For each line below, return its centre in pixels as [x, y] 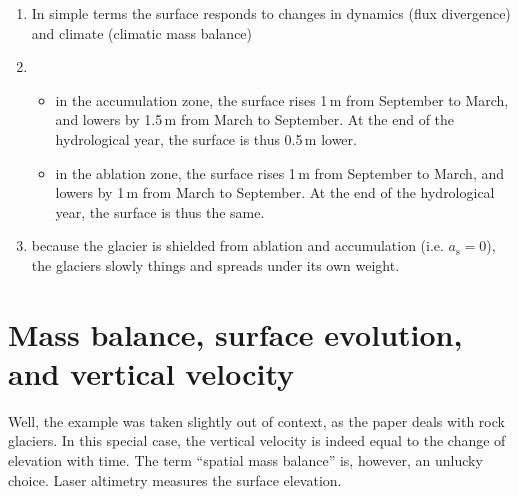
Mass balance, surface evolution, [235, 333]
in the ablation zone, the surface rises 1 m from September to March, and [280, 172]
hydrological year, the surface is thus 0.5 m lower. [206, 138]
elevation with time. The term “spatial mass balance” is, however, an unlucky [245, 460]
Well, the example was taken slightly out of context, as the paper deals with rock [256, 420]
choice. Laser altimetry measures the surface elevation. [175, 479]
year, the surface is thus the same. [160, 211]
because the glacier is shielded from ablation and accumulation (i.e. [237, 245]
